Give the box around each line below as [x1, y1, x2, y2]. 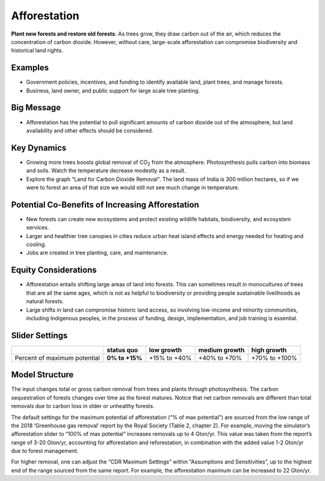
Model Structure [11, 369, 74, 380]
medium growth [198, 345, 245, 354]
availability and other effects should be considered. [26, 127, 153, 134]
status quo [106, 345, 138, 354]
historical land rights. [11, 47, 63, 54]
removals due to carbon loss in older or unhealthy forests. [11, 403, 155, 410]
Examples [11, 63, 49, 73]
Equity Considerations [11, 265, 97, 275]
